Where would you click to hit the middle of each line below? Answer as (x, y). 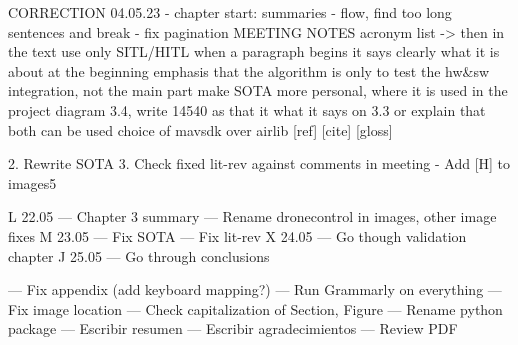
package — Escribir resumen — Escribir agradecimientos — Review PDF (233, 328)
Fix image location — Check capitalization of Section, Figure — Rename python (255, 308)
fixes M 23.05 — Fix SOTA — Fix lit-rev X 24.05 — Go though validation (237, 235)
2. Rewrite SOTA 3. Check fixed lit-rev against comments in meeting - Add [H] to (259, 163)
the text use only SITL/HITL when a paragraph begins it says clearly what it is (254, 51)
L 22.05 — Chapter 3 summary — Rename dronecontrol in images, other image (252, 216)
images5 (32, 182)
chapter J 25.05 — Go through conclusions (139, 255)
